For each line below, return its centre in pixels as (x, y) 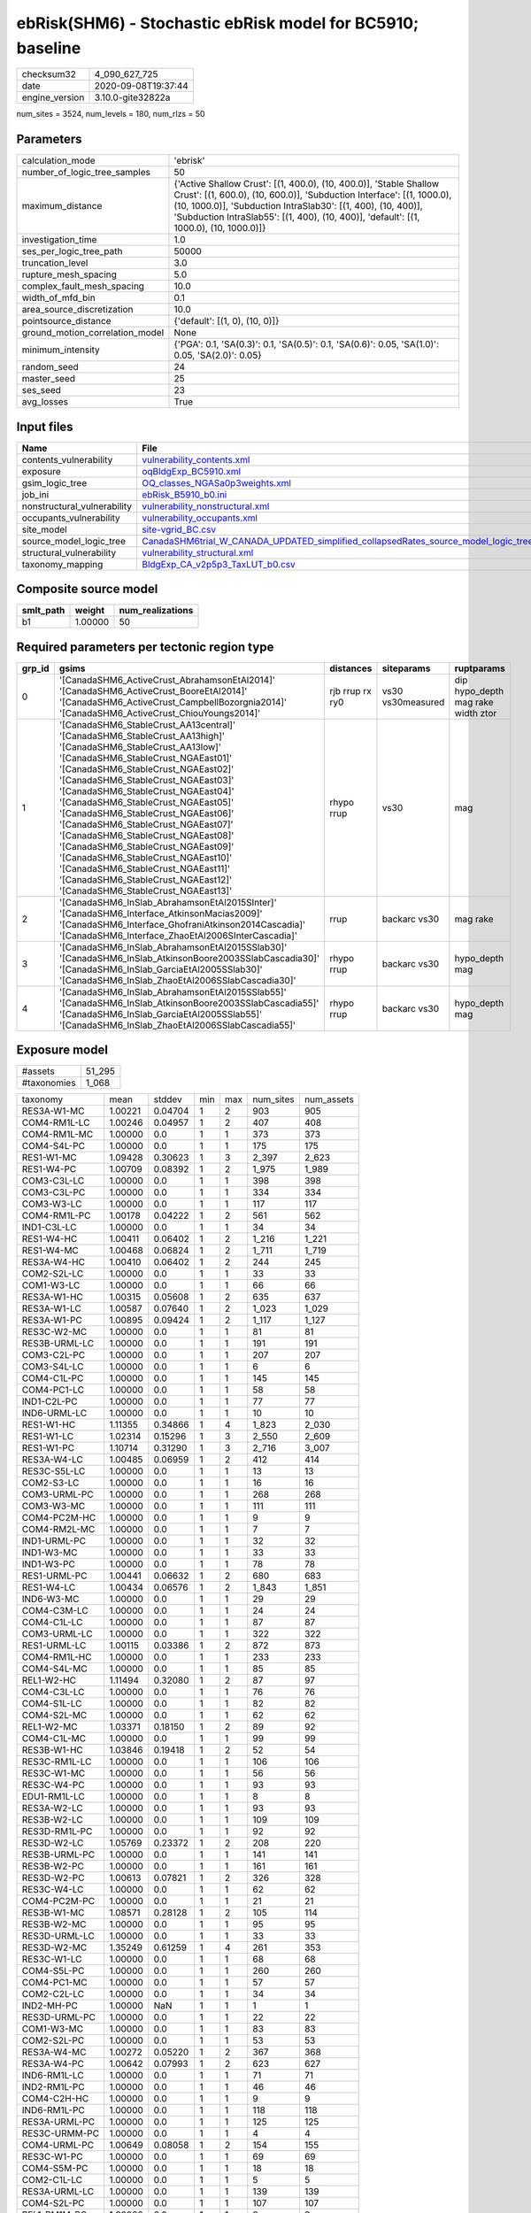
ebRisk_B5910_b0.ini (185, 494)
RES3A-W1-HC (53, 1297)
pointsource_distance (66, 321)
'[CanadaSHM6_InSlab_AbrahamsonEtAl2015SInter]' (168, 902)
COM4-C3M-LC (55, 1611)
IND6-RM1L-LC (53, 2076)
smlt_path (43, 611)
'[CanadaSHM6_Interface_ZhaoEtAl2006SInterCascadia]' (178, 936)
